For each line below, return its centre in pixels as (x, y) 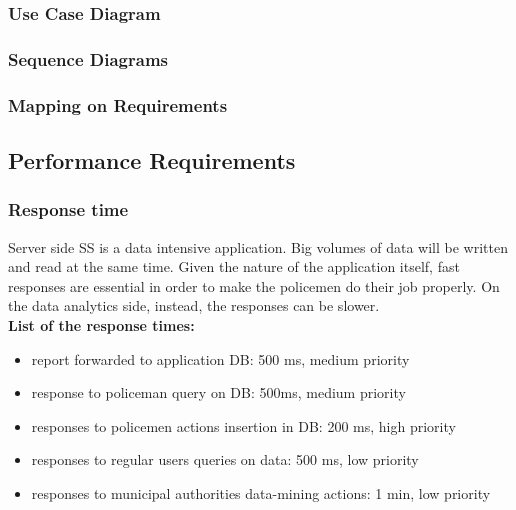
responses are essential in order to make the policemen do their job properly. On (254, 285)
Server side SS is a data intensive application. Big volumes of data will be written (258, 246)
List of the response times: (101, 324)
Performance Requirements (152, 159)
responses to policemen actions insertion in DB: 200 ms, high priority (243, 425)
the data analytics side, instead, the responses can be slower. (194, 305)
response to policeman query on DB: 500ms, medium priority (218, 392)
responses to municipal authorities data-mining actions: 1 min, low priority (261, 492)
